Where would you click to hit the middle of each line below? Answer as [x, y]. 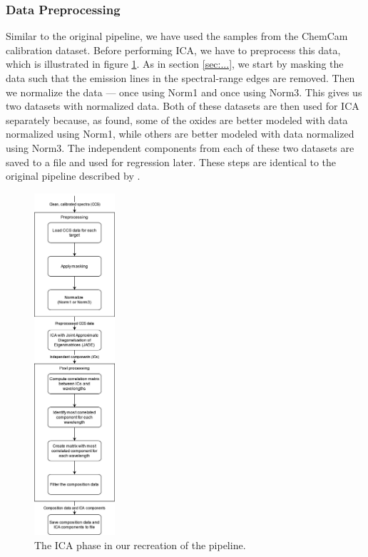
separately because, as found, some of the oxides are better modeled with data [177, 119]
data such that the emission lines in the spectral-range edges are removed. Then [180, 78]
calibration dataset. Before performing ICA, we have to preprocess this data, [173, 50]
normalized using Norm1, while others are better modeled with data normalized [180, 134]
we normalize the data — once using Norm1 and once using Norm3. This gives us [184, 92]
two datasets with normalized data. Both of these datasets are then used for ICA [183, 106]
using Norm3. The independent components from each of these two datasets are [180, 147]
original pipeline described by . [73, 176]
